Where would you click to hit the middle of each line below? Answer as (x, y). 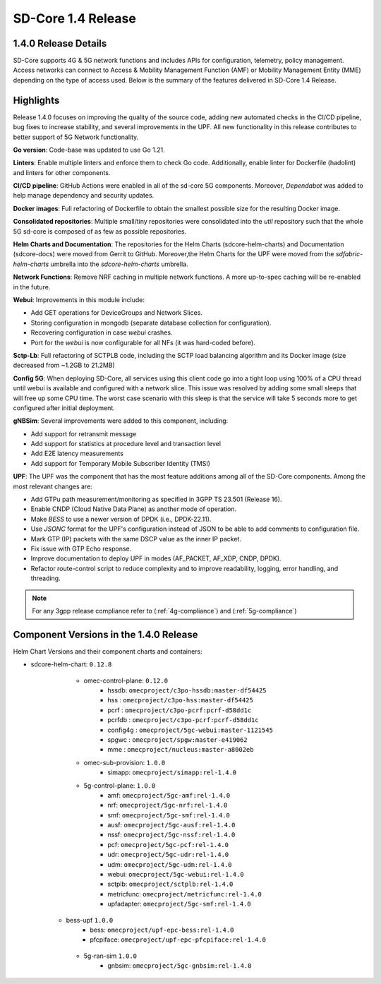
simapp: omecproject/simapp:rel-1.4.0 (172, 772)
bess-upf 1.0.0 (90, 920)
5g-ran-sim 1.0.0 (110, 956)
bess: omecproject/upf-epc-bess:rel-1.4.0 (162, 930)
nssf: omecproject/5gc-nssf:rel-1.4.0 (171, 835)
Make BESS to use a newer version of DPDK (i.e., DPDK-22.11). (121, 519)
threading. (46, 578)
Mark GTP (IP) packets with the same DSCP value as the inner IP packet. (136, 539)
